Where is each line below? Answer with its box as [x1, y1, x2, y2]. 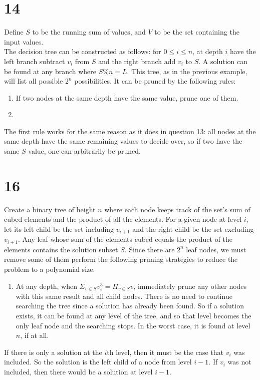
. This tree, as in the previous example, [127, 66, 247, 76]
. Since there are [124, 244, 175, 254]
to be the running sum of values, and [32, 27, 146, 37]
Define [4, 27, 24, 37]
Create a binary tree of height [4, 204, 96, 214]
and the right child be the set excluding [132, 223, 254, 234]
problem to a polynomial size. [4, 264, 95, 274]
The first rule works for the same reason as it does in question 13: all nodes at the [4, 126, 256, 136]
